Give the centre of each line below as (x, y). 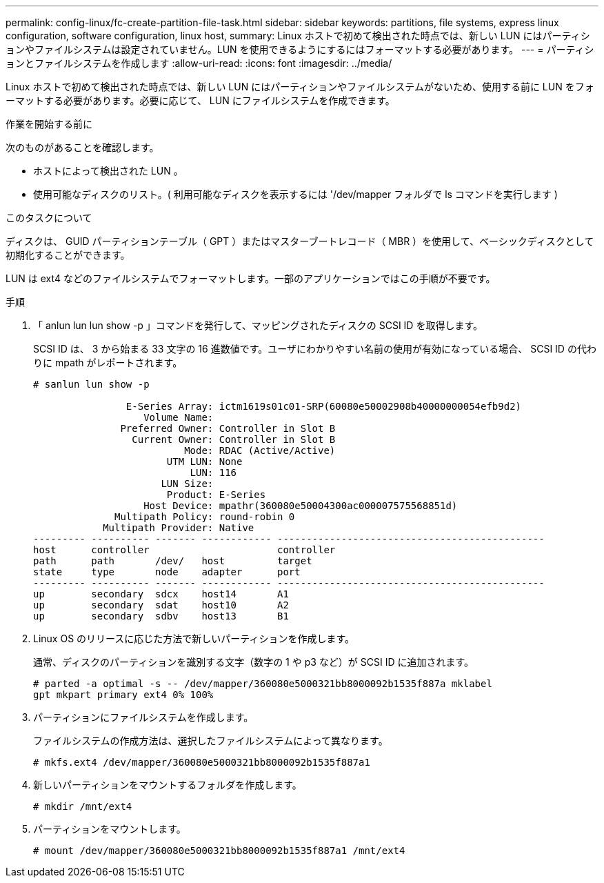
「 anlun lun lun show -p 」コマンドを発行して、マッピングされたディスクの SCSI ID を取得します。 (258, 325)
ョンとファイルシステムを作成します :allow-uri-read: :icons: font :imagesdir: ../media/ (199, 63)
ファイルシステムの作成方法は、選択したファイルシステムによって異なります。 (211, 741)
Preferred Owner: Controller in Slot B (228, 428)
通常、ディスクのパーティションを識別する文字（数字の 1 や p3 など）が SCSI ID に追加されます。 (254, 662)
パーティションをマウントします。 (110, 829)
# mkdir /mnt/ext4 (83, 806)
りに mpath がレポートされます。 (108, 363)
